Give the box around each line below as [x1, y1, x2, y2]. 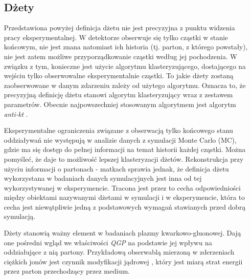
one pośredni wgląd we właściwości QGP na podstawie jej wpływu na [4, 237, 212, 247]
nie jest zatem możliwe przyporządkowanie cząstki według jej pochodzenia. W [4, 51, 237, 61]
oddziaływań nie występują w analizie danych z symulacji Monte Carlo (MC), [4, 134, 237, 145]
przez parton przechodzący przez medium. [4, 266, 130, 276]
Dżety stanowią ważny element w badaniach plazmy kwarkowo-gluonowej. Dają [4, 228, 241, 238]
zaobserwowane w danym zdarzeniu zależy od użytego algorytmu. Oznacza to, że [4, 80, 246, 90]
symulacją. [4, 211, 36, 221]
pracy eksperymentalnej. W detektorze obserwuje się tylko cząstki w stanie [4, 32, 228, 42]
